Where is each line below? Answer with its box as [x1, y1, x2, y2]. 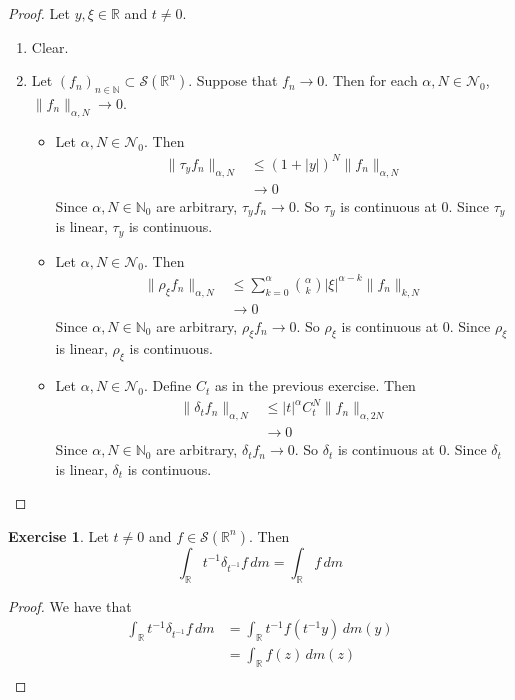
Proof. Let [8, 3, 70, 23]
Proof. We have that [8, 595, 132, 616]
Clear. [31, 36, 69, 57]
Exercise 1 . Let [8, 525, 109, 546]
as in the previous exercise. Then [214, 375, 416, 396]
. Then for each [324, 70, 418, 91]
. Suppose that [188, 70, 278, 91]
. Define [144, 375, 192, 396]
